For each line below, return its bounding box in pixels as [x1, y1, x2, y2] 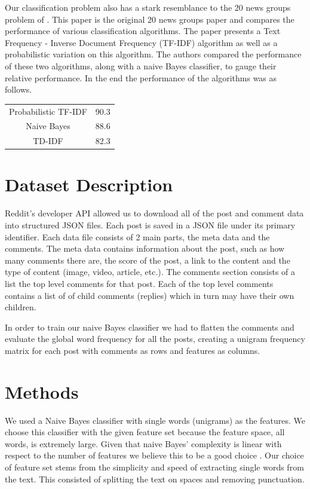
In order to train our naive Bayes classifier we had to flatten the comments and [5, 320, 294, 333]
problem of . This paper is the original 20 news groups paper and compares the [5, 13, 294, 25]
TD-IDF [33, 135, 63, 147]
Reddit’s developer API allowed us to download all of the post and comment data [5, 207, 304, 219]
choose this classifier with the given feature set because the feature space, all [5, 426, 285, 438]
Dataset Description [5, 172, 173, 197]
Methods [5, 379, 79, 404]
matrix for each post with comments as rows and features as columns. [5, 344, 260, 356]
